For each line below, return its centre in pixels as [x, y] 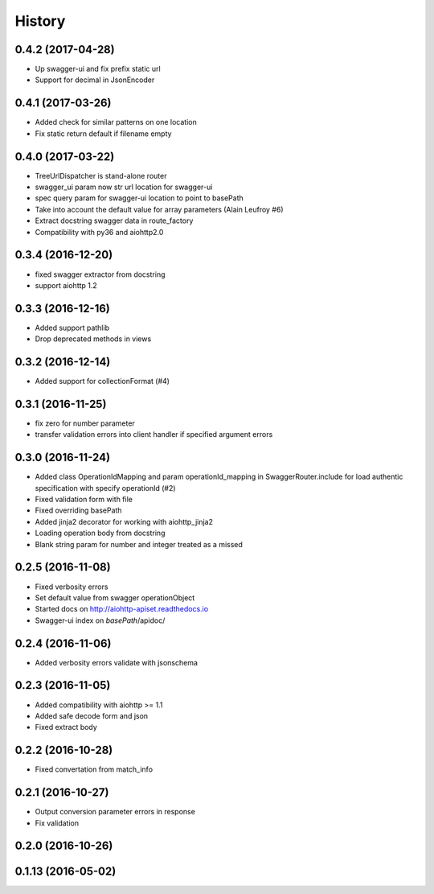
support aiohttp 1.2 [66, 285]
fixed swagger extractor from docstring [100, 274]
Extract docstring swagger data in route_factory [114, 220]
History [40, 21]
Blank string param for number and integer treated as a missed [139, 544]
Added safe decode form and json [92, 715]
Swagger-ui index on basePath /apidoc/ [100, 620]
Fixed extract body [66, 727]
